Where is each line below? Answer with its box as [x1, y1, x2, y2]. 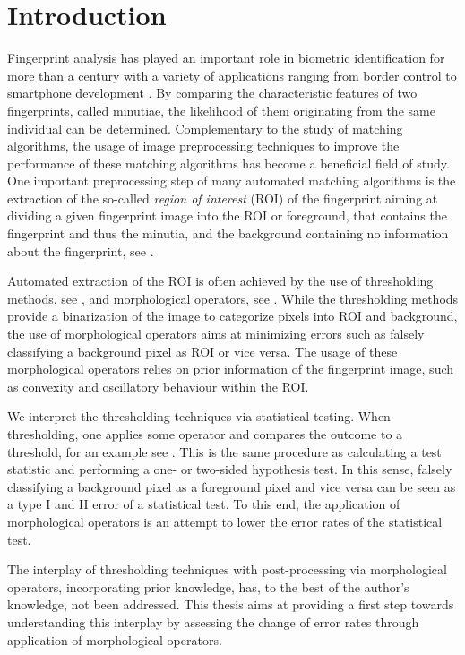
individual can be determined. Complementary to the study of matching [7, 118, 403, 137]
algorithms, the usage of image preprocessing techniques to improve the [7, 136, 400, 155]
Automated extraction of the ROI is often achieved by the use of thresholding [7, 271, 434, 290]
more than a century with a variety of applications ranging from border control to [7, 65, 457, 84]
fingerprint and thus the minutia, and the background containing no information [7, 224, 449, 243]
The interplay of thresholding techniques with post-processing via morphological [7, 560, 447, 579]
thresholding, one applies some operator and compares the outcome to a [7, 425, 403, 443]
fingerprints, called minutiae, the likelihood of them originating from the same [7, 100, 435, 119]
